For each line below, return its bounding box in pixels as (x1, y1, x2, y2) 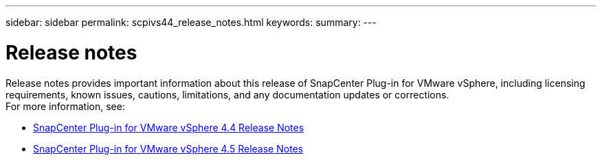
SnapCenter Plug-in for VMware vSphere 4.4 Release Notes (33, 121, 304, 133)
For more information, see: (5, 100, 125, 112)
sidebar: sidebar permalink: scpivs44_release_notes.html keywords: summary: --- (5, 16, 377, 28)
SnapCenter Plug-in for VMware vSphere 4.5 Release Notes (33, 142, 304, 155)
